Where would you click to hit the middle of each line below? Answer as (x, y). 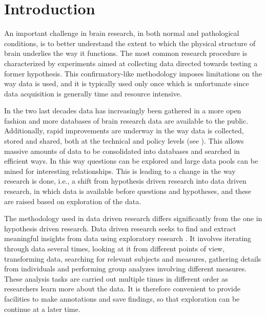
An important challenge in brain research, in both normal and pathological (122, 33)
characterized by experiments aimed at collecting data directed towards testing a (131, 63)
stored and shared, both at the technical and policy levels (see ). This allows (124, 141)
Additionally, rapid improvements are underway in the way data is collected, (124, 131)
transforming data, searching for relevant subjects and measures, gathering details (133, 258)
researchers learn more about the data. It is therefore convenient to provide (122, 289)
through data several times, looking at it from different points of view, (115, 248)
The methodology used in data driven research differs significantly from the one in (133, 218)
